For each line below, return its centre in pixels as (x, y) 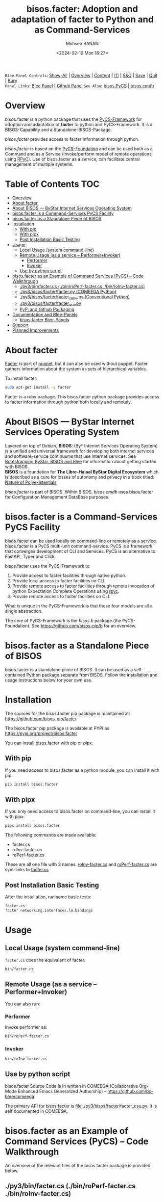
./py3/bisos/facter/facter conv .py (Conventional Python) (75, 297)
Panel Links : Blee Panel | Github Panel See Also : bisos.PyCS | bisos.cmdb (80, 86)
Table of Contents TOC (52, 184)
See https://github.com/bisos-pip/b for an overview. (84, 626)
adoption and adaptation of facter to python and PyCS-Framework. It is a (79, 124)
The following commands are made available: (51, 835)
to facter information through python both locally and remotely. (69, 402)
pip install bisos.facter (31, 784)
